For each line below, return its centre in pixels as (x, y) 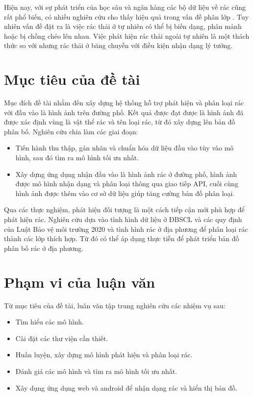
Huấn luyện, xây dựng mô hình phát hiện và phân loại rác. (104, 355)
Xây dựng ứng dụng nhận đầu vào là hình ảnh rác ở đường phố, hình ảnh (126, 174)
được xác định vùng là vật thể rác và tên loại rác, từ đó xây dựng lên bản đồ (120, 122)
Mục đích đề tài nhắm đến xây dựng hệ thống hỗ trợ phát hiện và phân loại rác (124, 103)
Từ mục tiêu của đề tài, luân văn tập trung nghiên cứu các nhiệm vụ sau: (115, 305)
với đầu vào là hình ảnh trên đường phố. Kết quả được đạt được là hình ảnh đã (124, 112)
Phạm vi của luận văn (80, 282)
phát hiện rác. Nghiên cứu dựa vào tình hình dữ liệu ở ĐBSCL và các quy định (123, 219)
